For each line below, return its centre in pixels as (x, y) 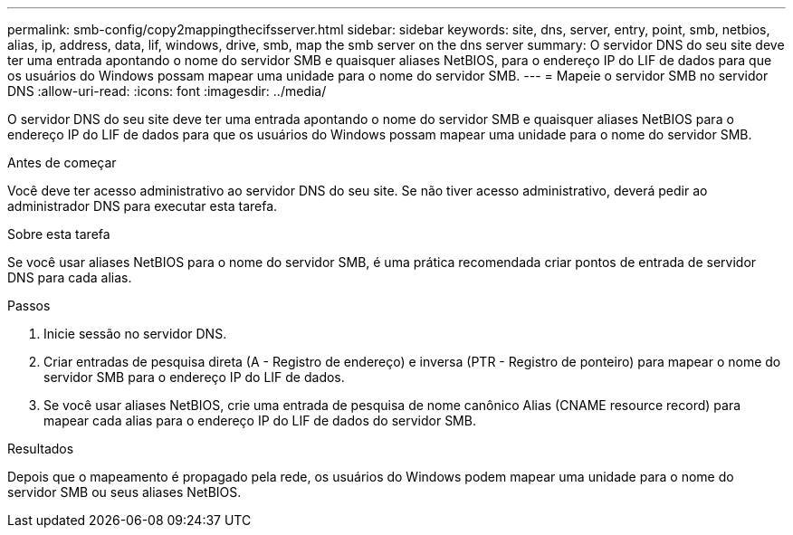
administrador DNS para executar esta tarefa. (143, 206)
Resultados (41, 449)
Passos (29, 306)
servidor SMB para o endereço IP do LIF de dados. (194, 377)
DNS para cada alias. (70, 277)
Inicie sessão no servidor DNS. (135, 334)
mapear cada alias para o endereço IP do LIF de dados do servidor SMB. (260, 420)
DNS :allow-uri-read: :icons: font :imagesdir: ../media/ (167, 91)
